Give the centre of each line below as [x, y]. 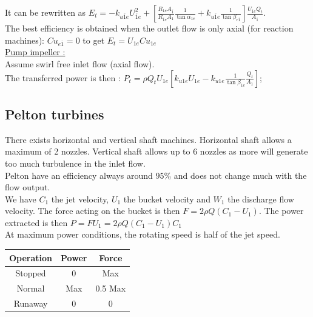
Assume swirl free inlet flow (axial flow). [80, 63]
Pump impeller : [35, 52]
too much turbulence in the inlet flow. [75, 163]
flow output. [28, 187]
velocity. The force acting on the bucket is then [93, 211]
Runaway [31, 303]
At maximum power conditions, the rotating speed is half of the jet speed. [143, 234]
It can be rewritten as [45, 12]
